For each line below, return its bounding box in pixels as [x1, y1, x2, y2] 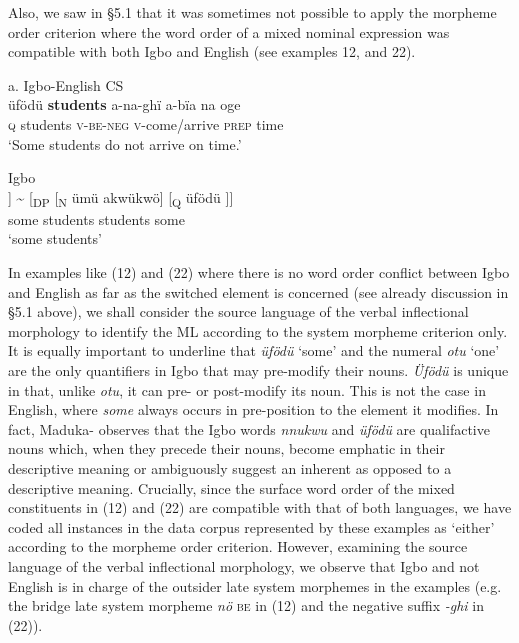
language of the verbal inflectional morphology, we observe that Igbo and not [8, 555, 480, 576]
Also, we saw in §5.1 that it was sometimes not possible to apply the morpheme [8, 2, 497, 22]
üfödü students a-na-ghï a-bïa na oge [8, 94, 241, 115]
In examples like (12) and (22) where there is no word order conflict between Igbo [8, 262, 510, 283]
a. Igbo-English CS [8, 74, 124, 95]
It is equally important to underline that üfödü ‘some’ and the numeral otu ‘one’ [8, 340, 500, 361]
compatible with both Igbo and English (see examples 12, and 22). [8, 41, 416, 62]
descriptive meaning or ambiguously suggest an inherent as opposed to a [8, 458, 452, 478]
